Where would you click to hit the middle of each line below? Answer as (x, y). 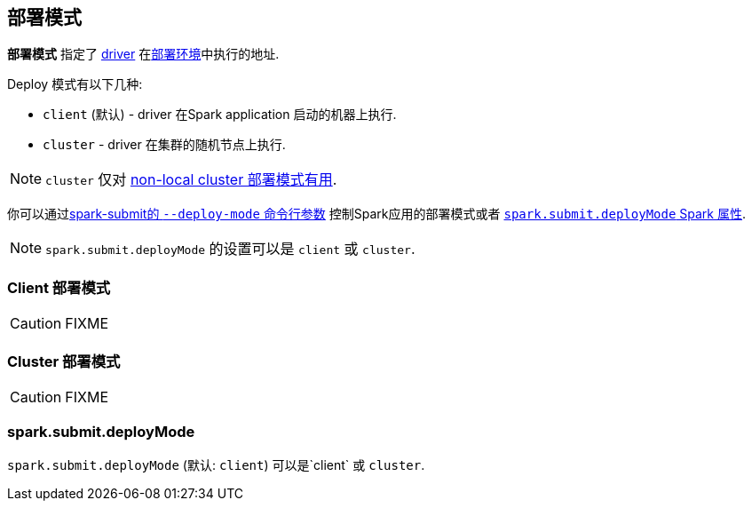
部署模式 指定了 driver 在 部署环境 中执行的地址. (143, 54)
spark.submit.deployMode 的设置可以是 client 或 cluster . (230, 249)
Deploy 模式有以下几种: (75, 84)
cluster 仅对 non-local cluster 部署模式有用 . (191, 180)
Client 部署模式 (59, 287)
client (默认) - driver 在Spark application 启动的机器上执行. (220, 115)
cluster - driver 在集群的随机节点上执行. (164, 145)
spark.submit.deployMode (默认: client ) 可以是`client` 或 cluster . (216, 464)
